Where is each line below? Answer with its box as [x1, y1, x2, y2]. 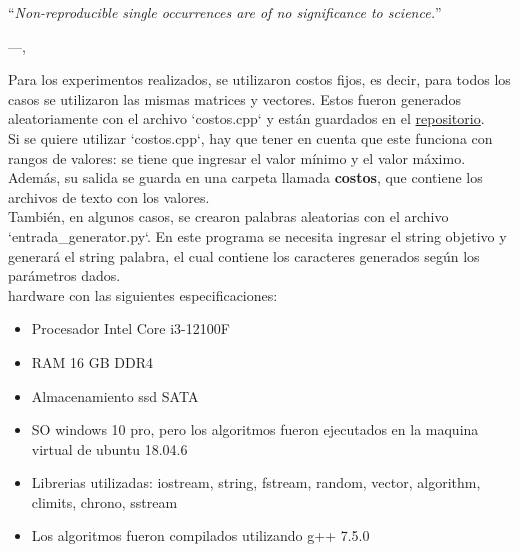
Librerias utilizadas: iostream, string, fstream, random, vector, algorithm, [31, 472, 481, 493]
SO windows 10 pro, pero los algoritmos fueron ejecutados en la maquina [31, 419, 479, 440]
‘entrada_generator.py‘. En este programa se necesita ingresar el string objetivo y [8, 225, 507, 246]
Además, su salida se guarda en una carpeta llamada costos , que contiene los [8, 167, 483, 188]
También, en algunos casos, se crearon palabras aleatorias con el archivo [8, 206, 449, 227]
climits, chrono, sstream [31, 491, 178, 512]
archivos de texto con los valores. [8, 186, 210, 207]
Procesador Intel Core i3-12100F [31, 318, 230, 339]
